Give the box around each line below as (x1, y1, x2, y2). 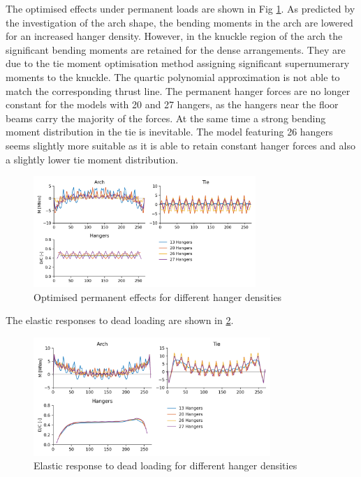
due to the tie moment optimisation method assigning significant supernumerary (6, 56, 350, 71)
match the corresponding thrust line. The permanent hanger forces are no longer (6, 83, 351, 98)
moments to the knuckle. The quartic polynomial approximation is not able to (6, 69, 340, 84)
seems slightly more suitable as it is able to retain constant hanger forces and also (6, 138, 355, 152)
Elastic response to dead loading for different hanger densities (34, 458, 297, 473)
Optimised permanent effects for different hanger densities (34, 289, 282, 304)
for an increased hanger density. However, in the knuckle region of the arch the (6, 29, 343, 43)
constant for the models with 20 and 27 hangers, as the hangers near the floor (6, 97, 339, 112)
